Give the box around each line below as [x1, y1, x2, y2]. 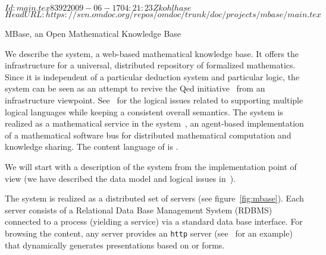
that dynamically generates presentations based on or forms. [5, 238, 225, 251]
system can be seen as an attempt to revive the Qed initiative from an [5, 82, 265, 95]
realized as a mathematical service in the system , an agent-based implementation [5, 117, 304, 130]
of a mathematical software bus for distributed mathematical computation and [5, 128, 291, 141]
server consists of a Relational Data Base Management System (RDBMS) [5, 203, 272, 216]
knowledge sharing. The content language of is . [5, 140, 178, 153]
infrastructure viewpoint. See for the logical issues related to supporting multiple [5, 93, 303, 106]
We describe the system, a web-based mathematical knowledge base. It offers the [5, 47, 299, 59]
